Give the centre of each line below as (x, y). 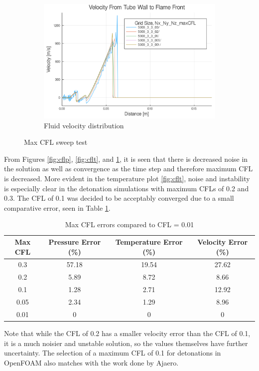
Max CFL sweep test (56, 142)
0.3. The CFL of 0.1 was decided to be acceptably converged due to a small (119, 198)
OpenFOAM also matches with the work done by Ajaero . (91, 362)
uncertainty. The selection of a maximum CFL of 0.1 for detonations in (113, 353)
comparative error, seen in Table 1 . (57, 207)
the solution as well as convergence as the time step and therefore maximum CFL (129, 169)
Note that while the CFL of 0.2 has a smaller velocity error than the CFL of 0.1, (127, 333)
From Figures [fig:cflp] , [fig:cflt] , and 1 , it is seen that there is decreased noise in (126, 159)
